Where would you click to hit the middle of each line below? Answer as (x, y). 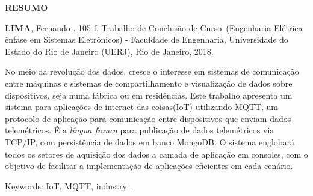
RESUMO (26, 7)
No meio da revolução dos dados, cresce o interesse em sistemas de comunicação (152, 71)
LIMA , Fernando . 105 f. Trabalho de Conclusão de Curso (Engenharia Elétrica (154, 27)
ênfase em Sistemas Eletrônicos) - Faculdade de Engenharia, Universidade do (147, 39)
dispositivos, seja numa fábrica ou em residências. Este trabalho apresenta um (149, 95)
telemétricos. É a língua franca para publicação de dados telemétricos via (140, 130)
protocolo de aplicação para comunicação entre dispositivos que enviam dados (148, 118)
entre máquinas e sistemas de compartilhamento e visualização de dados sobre (149, 83)
